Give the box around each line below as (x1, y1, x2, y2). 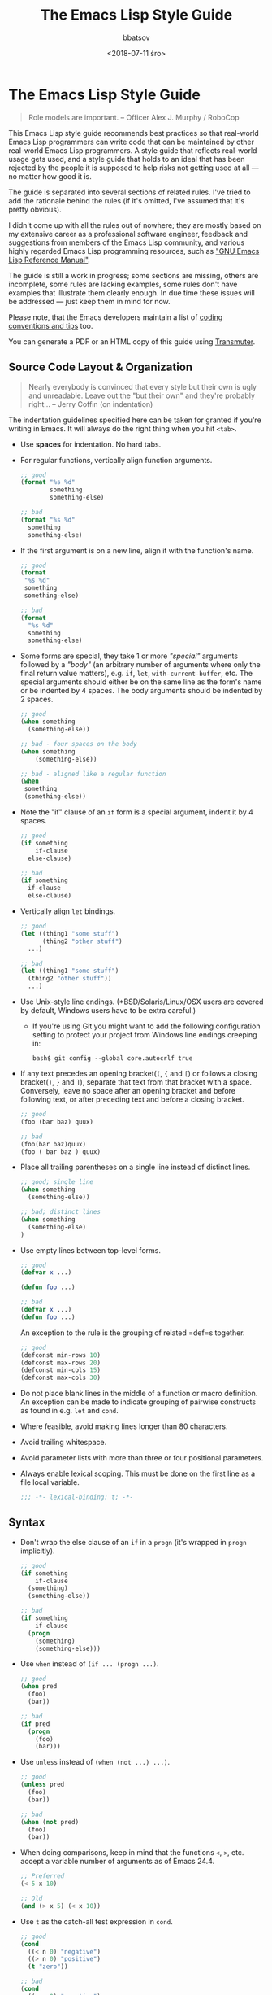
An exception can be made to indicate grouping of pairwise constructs (19, 1397, 257, 1407)
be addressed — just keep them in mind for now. (8, 296, 171, 306)
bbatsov (123, 33, 150, 42)
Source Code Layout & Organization (8, 360, 193, 374)
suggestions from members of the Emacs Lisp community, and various (8, 238, 245, 247)
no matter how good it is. (8, 171, 92, 181)
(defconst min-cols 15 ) (19, 1366, 101, 1374)
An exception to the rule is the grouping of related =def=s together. (19, 1328, 245, 1338)
